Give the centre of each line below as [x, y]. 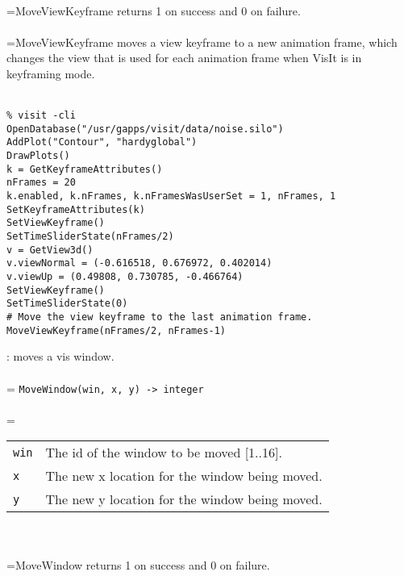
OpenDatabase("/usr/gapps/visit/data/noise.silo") [145, 129]
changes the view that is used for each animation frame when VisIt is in [184, 58]
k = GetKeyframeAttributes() [85, 169]
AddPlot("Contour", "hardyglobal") [102, 142]
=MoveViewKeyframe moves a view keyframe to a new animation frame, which [202, 42]
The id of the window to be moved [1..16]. [164, 453]
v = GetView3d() [50, 250]
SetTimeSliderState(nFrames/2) [90, 237]
